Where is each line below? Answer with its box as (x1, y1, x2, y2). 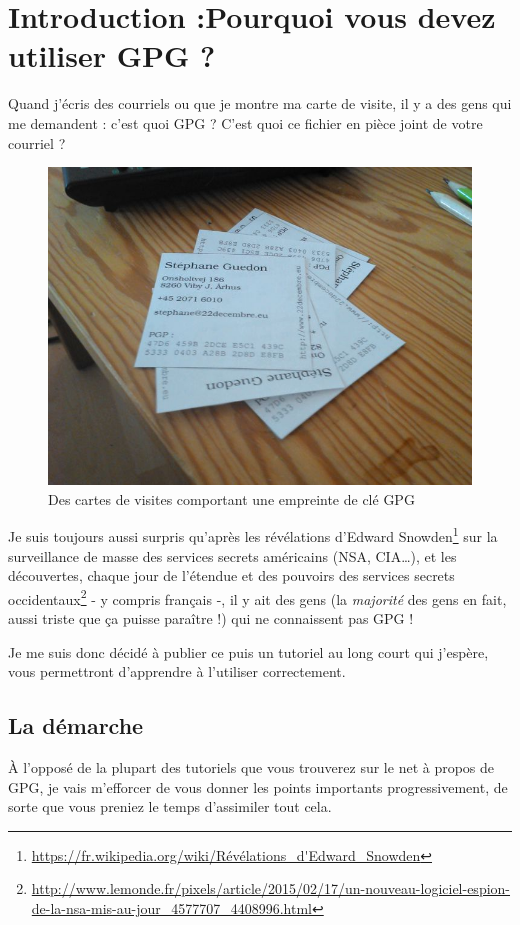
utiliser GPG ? (8, 35, 216, 76)
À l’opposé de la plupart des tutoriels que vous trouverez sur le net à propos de (8, 756, 495, 777)
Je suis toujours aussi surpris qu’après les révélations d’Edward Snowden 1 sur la (8, 523, 498, 546)
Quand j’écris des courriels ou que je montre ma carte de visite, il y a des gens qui (8, 93, 512, 114)
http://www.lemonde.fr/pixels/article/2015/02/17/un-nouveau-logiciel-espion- (31, 878, 511, 899)
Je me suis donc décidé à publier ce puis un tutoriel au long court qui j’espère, (8, 641, 489, 662)
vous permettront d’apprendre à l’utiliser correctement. (8, 661, 346, 682)
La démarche (8, 710, 144, 741)
